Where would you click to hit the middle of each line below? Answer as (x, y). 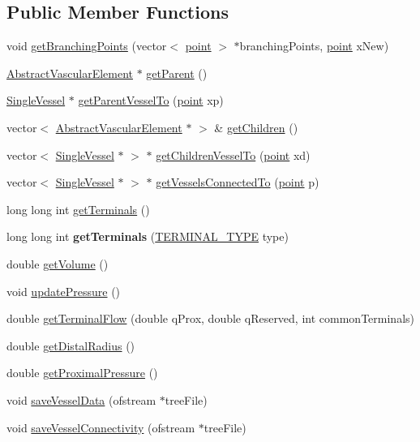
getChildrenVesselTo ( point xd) (233, 154)
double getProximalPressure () (82, 373)
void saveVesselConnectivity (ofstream (101, 427)
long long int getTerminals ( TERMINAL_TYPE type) (148, 236)
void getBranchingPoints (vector (87, 46)
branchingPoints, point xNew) (314, 46)
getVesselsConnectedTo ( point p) (238, 182)
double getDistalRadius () (71, 345)
